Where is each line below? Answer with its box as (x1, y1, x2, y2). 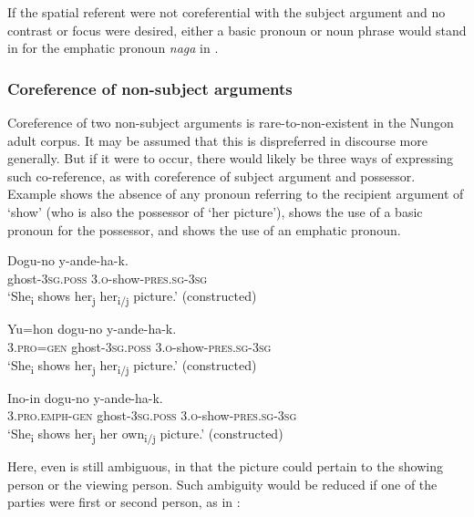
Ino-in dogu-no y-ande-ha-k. (7, 388, 163, 407)
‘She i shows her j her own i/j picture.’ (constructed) (7, 423, 283, 445)
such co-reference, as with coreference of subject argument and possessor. (7, 166, 416, 185)
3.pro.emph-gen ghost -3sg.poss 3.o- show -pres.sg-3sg (7, 406, 297, 425)
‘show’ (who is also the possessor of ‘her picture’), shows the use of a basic (7, 202, 423, 221)
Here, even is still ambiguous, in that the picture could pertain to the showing (7, 457, 443, 476)
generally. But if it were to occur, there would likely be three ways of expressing (7, 149, 454, 168)
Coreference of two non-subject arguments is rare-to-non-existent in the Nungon (7, 113, 454, 131)
